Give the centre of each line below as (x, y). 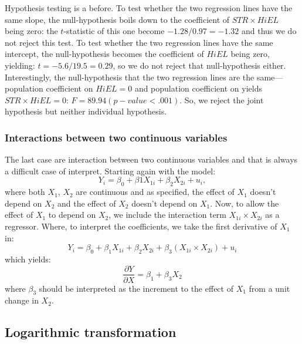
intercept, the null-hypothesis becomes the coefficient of (104, 54)
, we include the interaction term (168, 215)
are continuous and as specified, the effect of (155, 192)
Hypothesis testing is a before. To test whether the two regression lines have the (149, 8)
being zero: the (31, 31)
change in (22, 300)
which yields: (28, 259)
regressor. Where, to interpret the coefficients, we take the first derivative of (141, 226)
